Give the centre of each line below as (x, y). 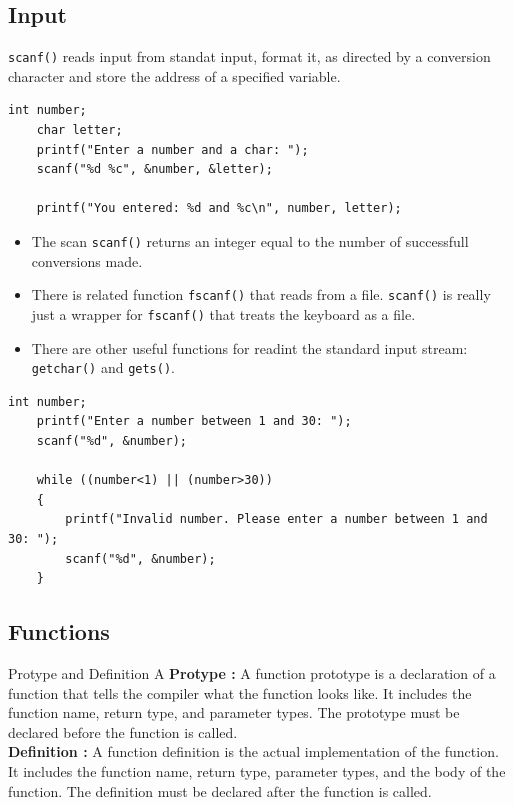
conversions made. (87, 260)
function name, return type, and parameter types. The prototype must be (234, 712)
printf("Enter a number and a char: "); (172, 149)
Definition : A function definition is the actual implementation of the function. (253, 751)
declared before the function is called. (123, 731)
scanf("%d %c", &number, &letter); (154, 169)
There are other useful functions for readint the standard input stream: (249, 347)
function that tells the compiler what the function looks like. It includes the (240, 692)
